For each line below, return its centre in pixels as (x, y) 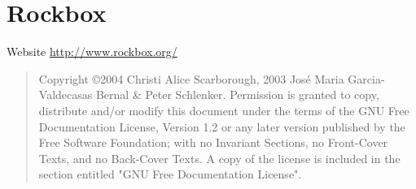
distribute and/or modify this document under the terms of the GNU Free (224, 110)
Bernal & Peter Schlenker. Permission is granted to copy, (237, 94)
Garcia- (366, 78)
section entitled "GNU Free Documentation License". (170, 174)
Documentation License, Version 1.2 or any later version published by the (222, 126)
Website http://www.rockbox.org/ (92, 52)
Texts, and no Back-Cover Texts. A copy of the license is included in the (219, 158)
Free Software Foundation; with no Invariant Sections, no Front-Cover (213, 142)
